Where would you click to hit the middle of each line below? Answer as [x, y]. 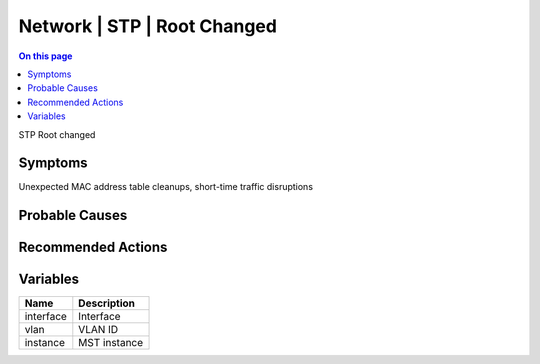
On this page [45, 56]
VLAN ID [98, 330]
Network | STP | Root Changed [147, 26]
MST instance [111, 343]
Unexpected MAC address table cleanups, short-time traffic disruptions [166, 187]
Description [106, 303]
